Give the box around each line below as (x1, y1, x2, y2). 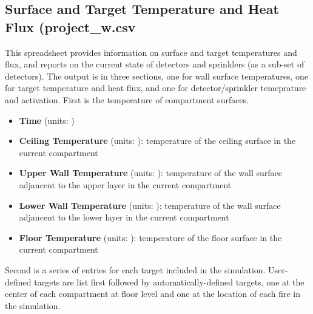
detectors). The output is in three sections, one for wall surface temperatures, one (5, 69, 308, 82)
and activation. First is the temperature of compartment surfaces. (5, 93, 249, 106)
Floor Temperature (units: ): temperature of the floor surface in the (19, 231, 282, 244)
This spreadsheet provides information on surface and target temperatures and (5, 46, 297, 58)
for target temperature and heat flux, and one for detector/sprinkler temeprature (5, 81, 306, 94)
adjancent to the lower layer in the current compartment (19, 211, 229, 224)
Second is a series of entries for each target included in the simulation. (5, 263, 266, 276)
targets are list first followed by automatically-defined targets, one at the (34, 275, 305, 288)
